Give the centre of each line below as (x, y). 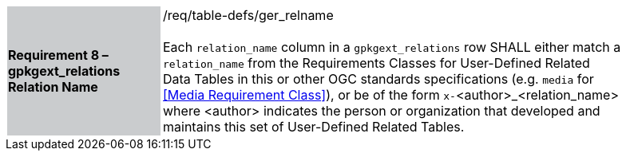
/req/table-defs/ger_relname (248, 15)
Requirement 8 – (58, 55)
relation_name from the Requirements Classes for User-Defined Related (376, 63)
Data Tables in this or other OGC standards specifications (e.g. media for (378, 79)
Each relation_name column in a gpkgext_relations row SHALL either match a (392, 47)
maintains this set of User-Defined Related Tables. (314, 127)
